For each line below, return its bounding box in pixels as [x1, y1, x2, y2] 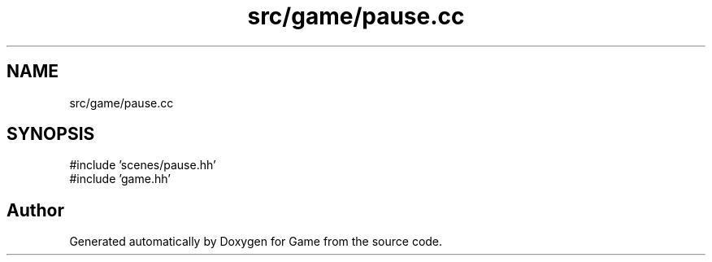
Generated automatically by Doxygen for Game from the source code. [69, 234, 443, 249]
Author [7, 199, 64, 221]
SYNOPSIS [7, 124, 95, 145]
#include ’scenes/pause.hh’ [69, 158, 216, 172]
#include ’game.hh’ [69, 172, 171, 186]
